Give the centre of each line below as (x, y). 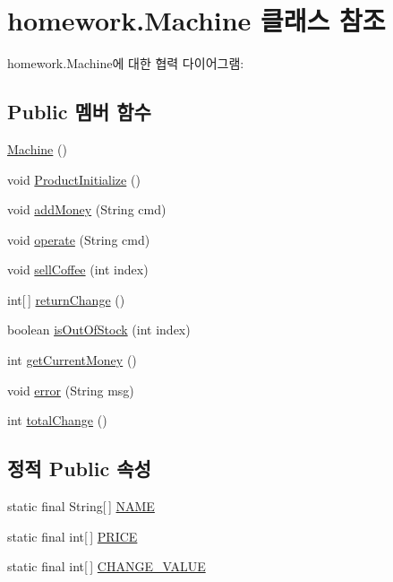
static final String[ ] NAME (81, 506)
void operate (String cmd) (79, 239)
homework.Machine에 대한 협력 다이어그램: (126, 63)
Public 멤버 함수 (79, 112)
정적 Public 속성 (79, 469)
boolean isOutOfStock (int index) (99, 330)
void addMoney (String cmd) (87, 209)
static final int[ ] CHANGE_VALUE (107, 566)
